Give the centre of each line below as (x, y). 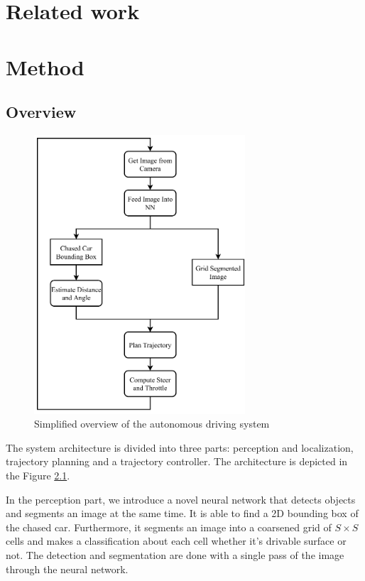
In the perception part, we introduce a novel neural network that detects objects (181, 499)
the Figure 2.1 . (38, 475)
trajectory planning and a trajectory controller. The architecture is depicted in (177, 461)
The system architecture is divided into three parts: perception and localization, (180, 447)
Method (45, 66)
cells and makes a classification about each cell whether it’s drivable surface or (176, 541)
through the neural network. (67, 569)
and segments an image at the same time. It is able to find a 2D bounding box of (182, 513)
